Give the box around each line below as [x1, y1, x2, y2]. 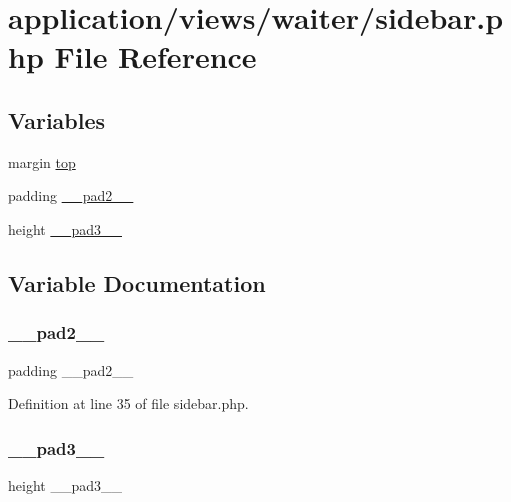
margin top [8, 151, 76, 172]
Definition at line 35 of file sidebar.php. [8, 393, 249, 414]
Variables [8, 104, 106, 135]
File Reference [54, 36, 257, 77]
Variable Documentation [8, 267, 266, 298]
